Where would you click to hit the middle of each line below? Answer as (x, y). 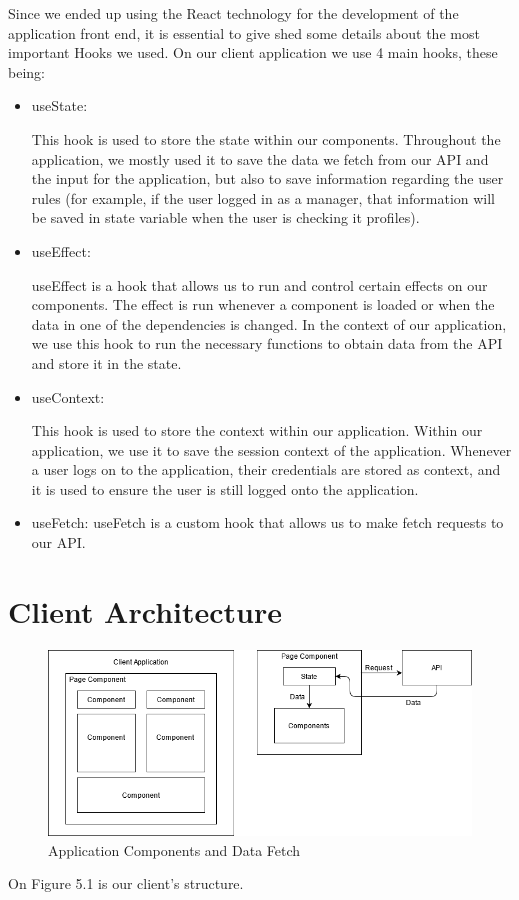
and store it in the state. (106, 362)
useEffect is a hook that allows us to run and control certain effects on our (259, 284)
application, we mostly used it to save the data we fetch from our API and (260, 158)
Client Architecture (145, 610)
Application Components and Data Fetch (174, 849)
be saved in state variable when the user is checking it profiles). (225, 217)
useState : (59, 105)
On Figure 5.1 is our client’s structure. (126, 883)
